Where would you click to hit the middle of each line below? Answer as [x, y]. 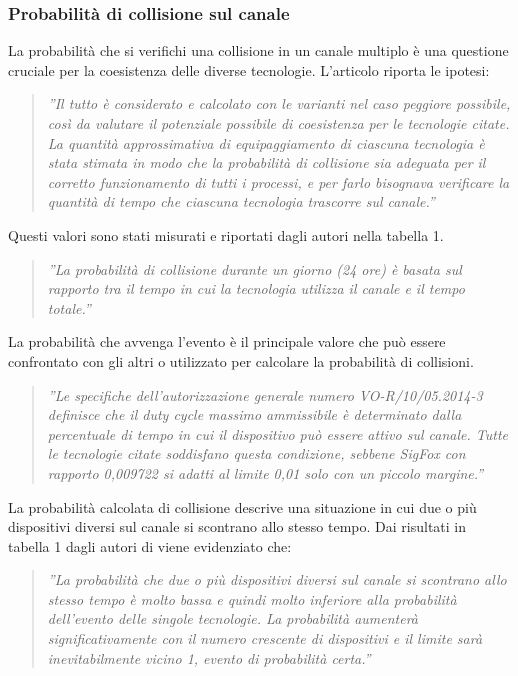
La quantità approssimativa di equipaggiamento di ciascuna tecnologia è [266, 142]
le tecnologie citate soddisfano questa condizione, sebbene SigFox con [256, 453]
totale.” [69, 307]
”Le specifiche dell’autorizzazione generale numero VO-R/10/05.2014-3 [265, 394]
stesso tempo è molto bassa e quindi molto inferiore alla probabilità [252, 598]
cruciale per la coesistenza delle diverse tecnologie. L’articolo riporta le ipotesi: [249, 69]
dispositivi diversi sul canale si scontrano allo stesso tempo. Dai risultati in [237, 526]
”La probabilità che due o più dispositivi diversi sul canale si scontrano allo [277, 579]
